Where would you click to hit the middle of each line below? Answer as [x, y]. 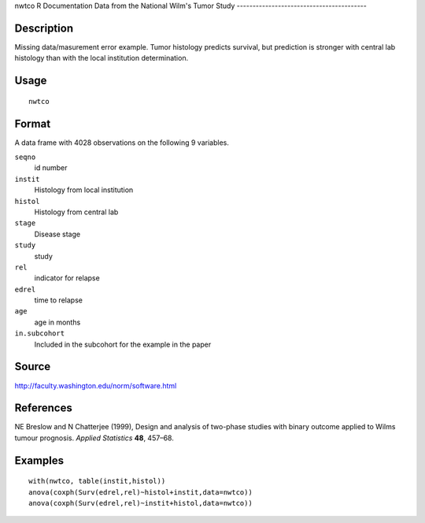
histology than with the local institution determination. [102, 58]
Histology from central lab [76, 212]
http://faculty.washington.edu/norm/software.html [96, 385]
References [43, 408]
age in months [57, 322]
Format [33, 123]
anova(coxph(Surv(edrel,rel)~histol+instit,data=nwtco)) [141, 492]
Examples [39, 460]
